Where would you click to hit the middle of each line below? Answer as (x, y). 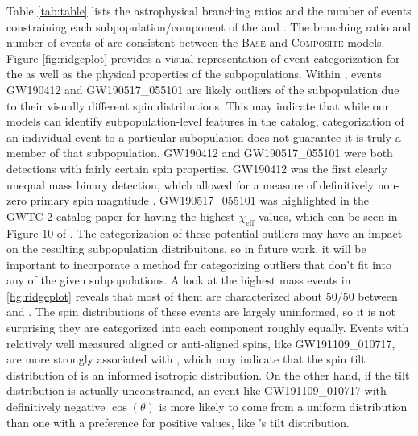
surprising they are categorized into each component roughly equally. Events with (208, 328)
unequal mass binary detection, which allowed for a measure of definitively (190, 184)
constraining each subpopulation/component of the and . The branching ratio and (209, 26)
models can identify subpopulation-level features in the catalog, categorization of (205, 121)
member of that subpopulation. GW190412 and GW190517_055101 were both (200, 153)
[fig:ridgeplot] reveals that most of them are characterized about (164, 295)
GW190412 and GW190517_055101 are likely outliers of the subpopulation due (203, 89)
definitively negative (56, 407)
